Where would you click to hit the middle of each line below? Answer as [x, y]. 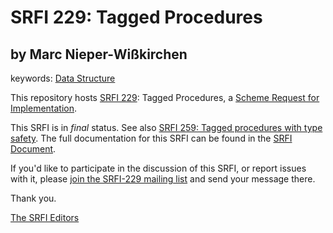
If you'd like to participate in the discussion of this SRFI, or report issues [158, 168]
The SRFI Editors [45, 217]
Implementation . [44, 108]
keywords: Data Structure [63, 78]
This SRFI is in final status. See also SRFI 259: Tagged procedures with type [166, 127]
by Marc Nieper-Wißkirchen [99, 54]
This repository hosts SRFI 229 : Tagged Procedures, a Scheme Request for [165, 97]
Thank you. [33, 198]
